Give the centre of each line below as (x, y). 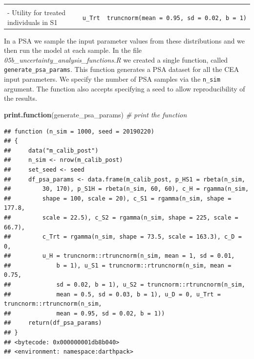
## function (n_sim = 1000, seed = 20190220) (79, 131)
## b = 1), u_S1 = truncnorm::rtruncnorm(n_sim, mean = (118, 265)
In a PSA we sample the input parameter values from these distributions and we (125, 40)
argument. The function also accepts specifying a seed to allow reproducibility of (125, 88)
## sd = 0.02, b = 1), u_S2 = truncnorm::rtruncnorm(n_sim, (125, 285)
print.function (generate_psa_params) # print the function (95, 114)
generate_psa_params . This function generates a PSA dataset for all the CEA (122, 69)
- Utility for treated (37, 12)
